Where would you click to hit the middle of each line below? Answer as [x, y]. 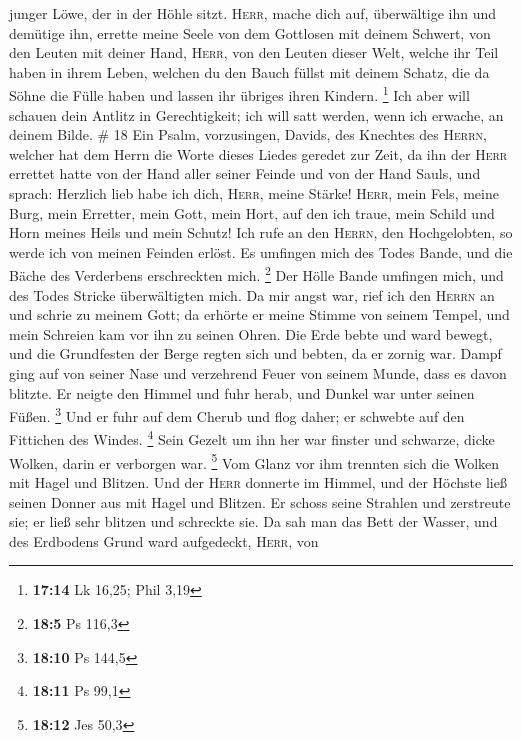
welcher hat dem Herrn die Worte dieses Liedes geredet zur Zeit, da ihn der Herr [258, 153]
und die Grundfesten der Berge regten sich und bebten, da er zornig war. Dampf [255, 353]
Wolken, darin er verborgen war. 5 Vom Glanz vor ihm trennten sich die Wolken [254, 461]
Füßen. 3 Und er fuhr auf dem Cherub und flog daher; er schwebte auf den [237, 414]
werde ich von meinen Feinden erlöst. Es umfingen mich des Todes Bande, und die [261, 251]
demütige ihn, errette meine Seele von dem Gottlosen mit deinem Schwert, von [250, 32]
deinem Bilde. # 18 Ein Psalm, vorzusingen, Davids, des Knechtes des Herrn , [248, 134]
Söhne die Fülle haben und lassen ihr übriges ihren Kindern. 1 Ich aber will [239, 94]
